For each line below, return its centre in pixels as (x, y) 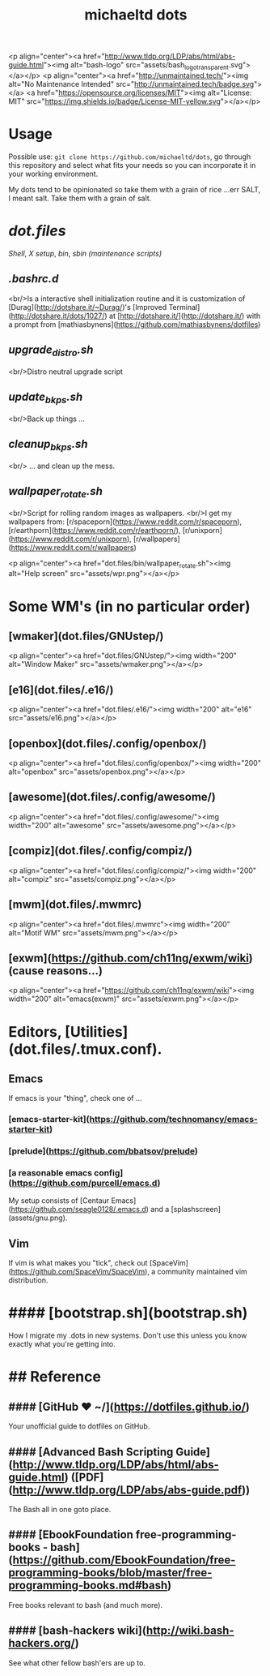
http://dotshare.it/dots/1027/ (58, 316)
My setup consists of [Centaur (59, 1201)
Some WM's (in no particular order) (129, 606)
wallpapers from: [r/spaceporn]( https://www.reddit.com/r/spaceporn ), (125, 522)
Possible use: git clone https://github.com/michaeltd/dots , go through (130, 157)
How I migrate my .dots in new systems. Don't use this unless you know (128, 1335)
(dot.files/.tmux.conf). (85, 1049)
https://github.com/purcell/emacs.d (84, 1184)
